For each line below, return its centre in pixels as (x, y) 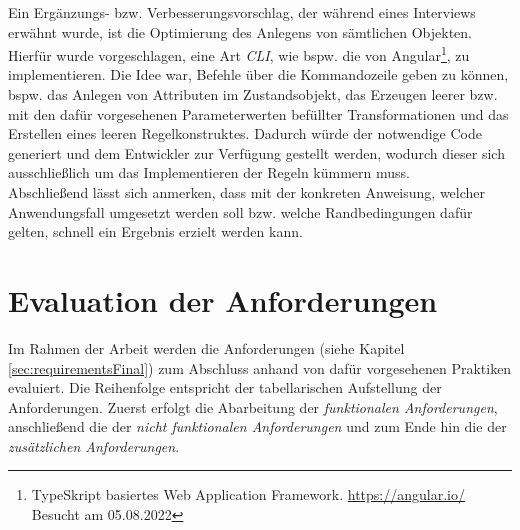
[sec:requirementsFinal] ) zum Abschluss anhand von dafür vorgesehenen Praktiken (260, 367)
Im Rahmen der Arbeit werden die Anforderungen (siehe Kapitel (206, 347)
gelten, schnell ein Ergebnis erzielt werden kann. (155, 231)
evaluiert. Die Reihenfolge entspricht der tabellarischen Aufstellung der (225, 387)
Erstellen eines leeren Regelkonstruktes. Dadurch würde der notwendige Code (245, 133)
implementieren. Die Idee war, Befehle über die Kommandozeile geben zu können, (258, 74)
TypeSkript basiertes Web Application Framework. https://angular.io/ (248, 494)
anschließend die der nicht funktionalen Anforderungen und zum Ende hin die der (257, 426)
